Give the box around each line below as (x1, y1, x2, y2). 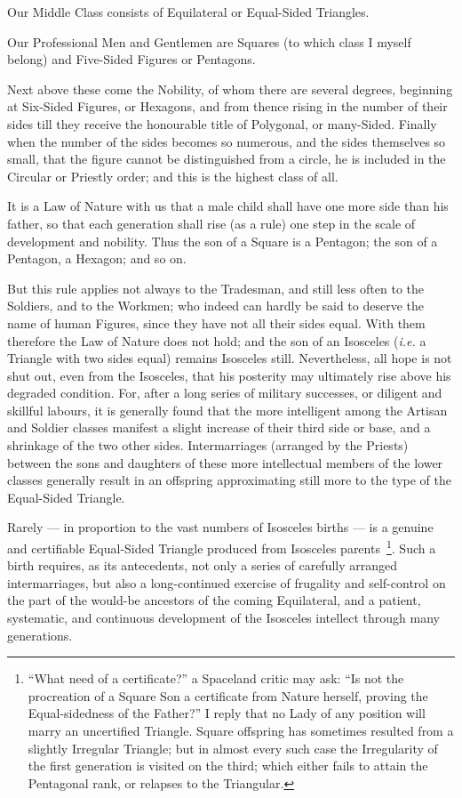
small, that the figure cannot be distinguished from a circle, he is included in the (7, 149, 446, 168)
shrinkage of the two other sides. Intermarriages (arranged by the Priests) (7, 436, 409, 455)
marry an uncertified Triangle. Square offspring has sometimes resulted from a (28, 721, 454, 740)
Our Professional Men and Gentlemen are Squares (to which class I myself (7, 32, 411, 51)
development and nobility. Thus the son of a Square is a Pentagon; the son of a (7, 231, 438, 250)
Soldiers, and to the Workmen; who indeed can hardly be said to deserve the (7, 296, 425, 315)
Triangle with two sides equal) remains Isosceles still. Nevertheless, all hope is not (7, 349, 452, 367)
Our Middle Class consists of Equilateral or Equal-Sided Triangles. (7, 3, 370, 20)
